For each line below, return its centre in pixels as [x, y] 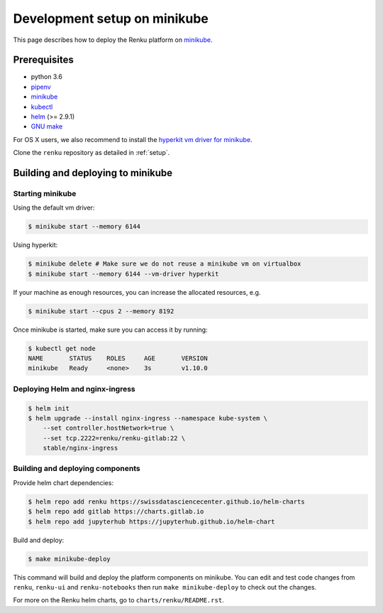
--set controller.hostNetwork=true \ [109, 428]
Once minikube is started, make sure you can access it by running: [111, 330]
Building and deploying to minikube [93, 173]
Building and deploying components [77, 469]
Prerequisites [43, 60]
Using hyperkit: [35, 245]
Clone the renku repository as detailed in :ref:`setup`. [91, 153]
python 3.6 [47, 77]
